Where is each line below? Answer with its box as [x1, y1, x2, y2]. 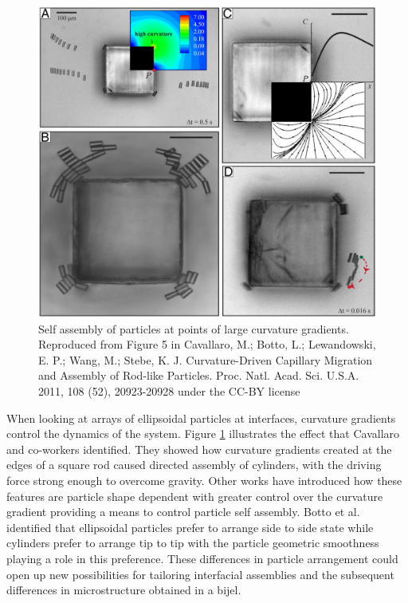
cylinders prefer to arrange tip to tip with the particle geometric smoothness [6, 534, 379, 551]
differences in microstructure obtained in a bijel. [6, 581, 241, 598]
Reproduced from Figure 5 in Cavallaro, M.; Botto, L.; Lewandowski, [38, 336, 376, 353]
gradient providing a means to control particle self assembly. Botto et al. [6, 503, 360, 520]
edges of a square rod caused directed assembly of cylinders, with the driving [6, 456, 382, 473]
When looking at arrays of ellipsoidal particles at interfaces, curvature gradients [6, 409, 396, 426]
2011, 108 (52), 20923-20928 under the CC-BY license [38, 383, 300, 400]
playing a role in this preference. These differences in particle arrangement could [6, 550, 398, 566]
